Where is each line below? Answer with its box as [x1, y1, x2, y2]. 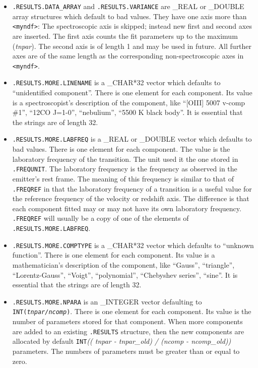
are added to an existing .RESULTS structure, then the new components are [12, 326, 244, 336]
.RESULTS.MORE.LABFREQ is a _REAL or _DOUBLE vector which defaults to [12, 134, 252, 144]
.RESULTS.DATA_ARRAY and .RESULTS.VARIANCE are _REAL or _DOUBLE [12, 1, 244, 11]
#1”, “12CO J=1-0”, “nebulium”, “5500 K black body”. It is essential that [12, 107, 243, 117]
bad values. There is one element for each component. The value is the [12, 144, 230, 154]
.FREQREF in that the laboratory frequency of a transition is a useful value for [12, 183, 252, 194]
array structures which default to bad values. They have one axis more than [12, 11, 247, 21]
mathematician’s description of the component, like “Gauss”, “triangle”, [12, 259, 235, 270]
